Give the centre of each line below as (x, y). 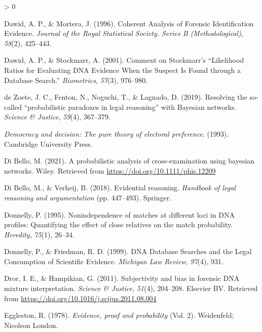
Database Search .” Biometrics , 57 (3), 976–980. (76, 80)
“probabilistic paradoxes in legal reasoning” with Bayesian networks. (130, 107)
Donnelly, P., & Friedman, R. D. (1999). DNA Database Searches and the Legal (128, 251)
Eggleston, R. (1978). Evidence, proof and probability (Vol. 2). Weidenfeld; (119, 315)
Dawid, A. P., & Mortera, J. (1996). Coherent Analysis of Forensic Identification (129, 23)
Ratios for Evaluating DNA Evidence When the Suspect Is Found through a (122, 70)
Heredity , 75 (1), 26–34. (39, 234)
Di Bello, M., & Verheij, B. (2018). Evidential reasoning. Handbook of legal (120, 188)
